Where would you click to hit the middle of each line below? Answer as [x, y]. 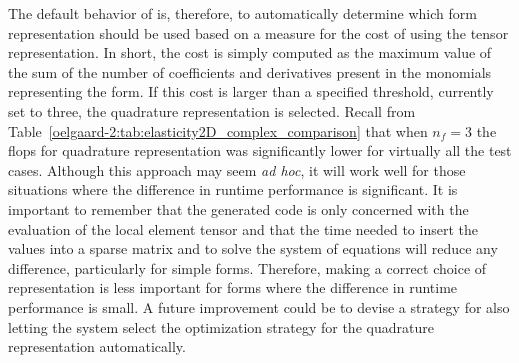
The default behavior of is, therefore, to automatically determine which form [242, 13]
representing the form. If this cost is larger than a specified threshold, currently [251, 91]
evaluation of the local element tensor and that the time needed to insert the [243, 228]
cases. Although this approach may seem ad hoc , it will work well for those [237, 169]
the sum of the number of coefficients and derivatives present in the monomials [250, 71]
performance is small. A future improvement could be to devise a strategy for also [259, 306]
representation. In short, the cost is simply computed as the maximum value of [250, 52]
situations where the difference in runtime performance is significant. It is [233, 189]
